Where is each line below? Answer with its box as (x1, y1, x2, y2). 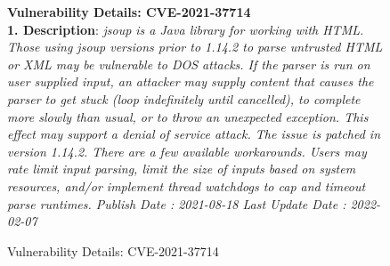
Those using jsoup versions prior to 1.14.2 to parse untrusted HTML (7, 37, 383, 56)
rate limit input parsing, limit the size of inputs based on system (7, 159, 356, 178)
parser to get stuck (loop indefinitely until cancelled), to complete (7, 89, 361, 108)
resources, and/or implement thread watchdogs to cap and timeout (7, 176, 366, 195)
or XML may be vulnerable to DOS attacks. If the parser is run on (7, 54, 370, 73)
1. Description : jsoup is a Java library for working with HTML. (7, 20, 364, 38)
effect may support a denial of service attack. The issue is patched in (7, 125, 381, 143)
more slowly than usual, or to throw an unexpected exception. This (7, 107, 369, 125)
